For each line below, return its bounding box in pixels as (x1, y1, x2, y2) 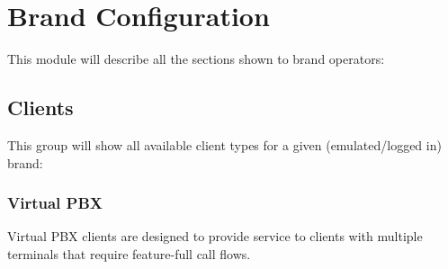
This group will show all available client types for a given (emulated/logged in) (7, 135, 442, 154)
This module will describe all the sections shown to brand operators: (7, 49, 385, 68)
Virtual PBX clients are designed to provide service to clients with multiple (7, 227, 423, 246)
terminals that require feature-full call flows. (7, 244, 251, 263)
